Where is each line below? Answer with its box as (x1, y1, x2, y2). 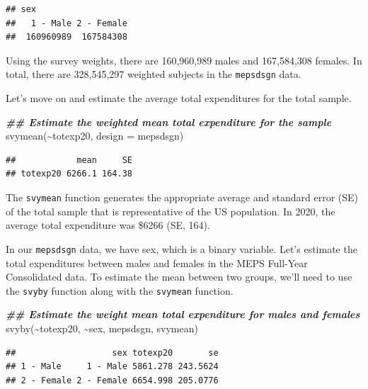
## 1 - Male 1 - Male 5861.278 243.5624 (6, 361, 219, 372)
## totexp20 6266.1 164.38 (6, 169, 132, 179)
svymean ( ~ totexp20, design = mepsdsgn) (6, 128, 184, 143)
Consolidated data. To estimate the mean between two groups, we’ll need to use (6, 269, 352, 284)
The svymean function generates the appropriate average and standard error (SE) (6, 190, 359, 204)
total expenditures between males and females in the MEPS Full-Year (6, 255, 308, 270)
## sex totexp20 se (6, 347, 219, 358)
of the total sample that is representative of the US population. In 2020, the (6, 203, 335, 218)
